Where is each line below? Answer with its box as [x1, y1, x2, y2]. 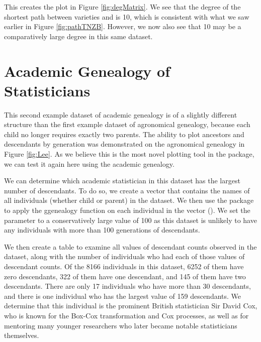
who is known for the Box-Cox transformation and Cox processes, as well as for [4, 310, 249, 320]
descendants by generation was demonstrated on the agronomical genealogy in [4, 139, 245, 149]
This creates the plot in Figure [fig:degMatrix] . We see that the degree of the [4, 2, 241, 12]
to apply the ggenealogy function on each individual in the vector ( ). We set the [4, 205, 250, 215]
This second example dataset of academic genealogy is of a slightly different [4, 109, 237, 120]
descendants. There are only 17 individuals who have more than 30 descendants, [4, 281, 251, 291]
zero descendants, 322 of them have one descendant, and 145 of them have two [4, 271, 246, 281]
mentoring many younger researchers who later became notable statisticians [4, 320, 237, 330]
